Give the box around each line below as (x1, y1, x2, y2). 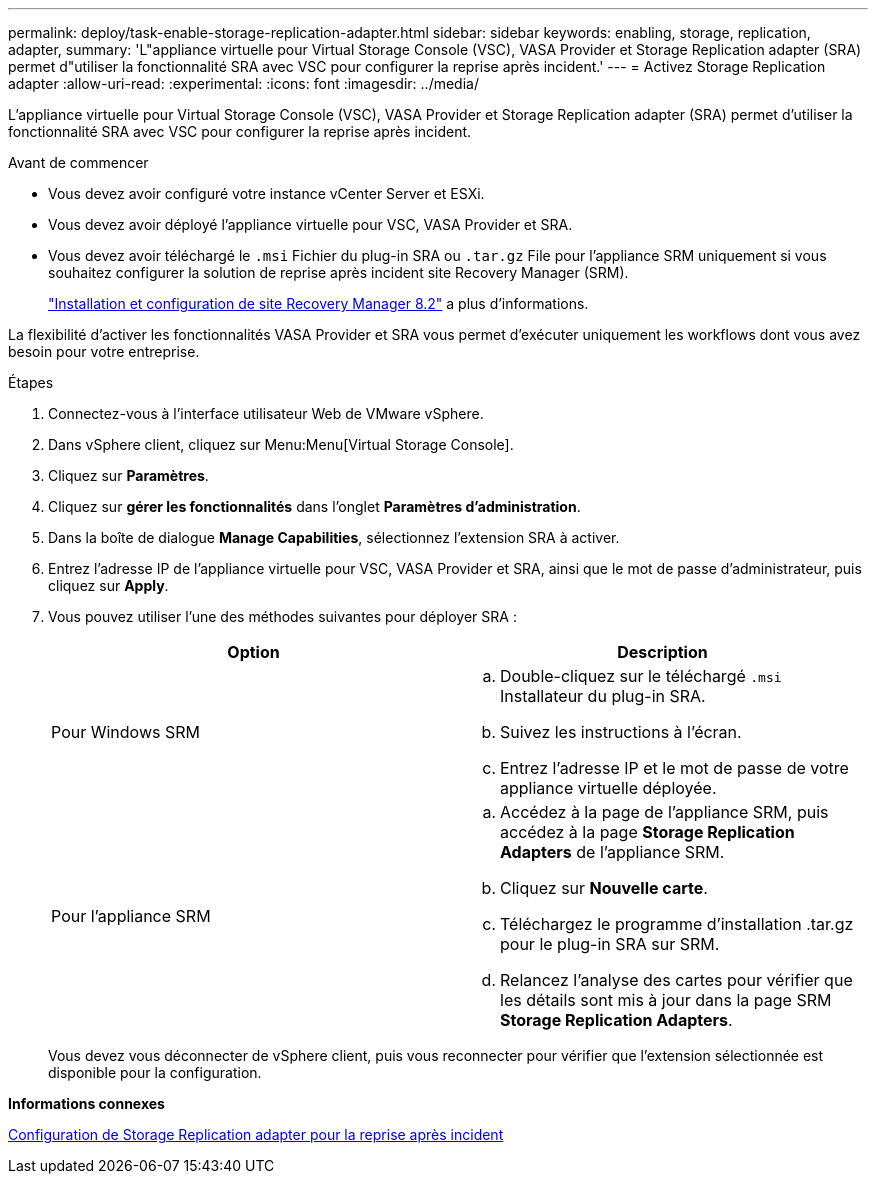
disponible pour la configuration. (48, 1064, 262, 1081)
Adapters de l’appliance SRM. (500, 842, 725, 862)
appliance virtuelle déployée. (500, 778, 717, 798)
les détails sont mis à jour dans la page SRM (500, 990, 832, 1010)
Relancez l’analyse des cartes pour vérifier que (500, 970, 853, 990)
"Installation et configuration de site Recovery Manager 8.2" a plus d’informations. (48, 295, 589, 312)
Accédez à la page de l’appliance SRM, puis (500, 802, 829, 822)
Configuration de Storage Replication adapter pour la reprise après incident (8, 1126, 504, 1143)
